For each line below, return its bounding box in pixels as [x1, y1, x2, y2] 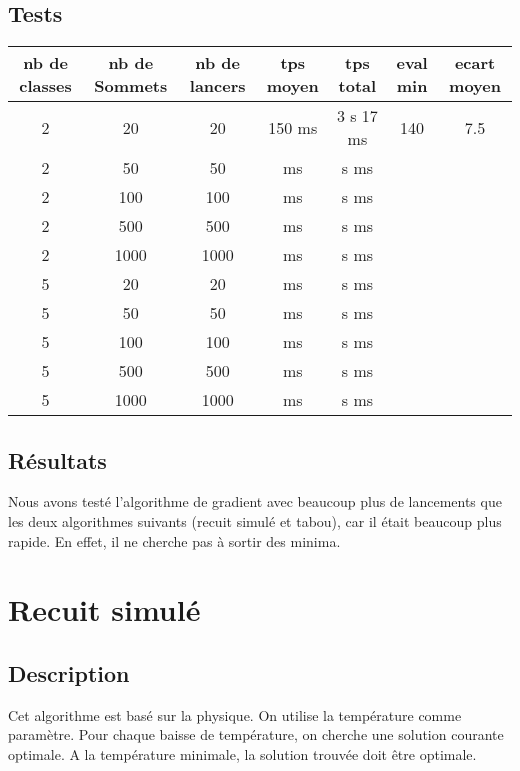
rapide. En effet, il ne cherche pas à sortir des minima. [8, 530, 341, 551]
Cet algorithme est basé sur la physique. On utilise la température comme [8, 704, 462, 725]
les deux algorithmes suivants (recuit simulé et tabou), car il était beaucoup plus [8, 511, 502, 531]
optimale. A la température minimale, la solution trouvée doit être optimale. [8, 743, 477, 764]
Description [8, 657, 130, 688]
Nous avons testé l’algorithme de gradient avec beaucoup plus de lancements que [8, 491, 502, 512]
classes [19, 74, 72, 98]
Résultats [8, 444, 107, 475]
